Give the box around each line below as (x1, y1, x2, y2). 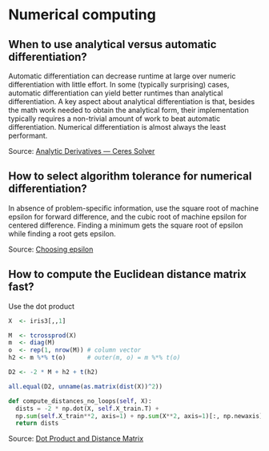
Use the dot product (8, 301, 74, 311)
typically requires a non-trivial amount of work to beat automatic (8, 114, 221, 123)
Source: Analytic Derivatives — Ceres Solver (8, 147, 155, 155)
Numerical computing (8, 6, 156, 24)
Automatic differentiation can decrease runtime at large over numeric (8, 71, 236, 81)
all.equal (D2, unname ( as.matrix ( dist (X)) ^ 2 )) (8, 382, 163, 390)
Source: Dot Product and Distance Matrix (8, 434, 144, 444)
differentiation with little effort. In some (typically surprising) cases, (8, 80, 230, 89)
